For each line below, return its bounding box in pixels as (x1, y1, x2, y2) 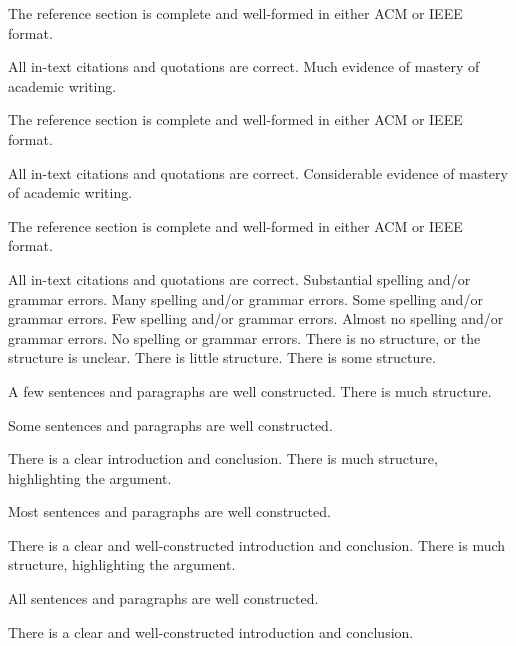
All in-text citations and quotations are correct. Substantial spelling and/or (8, 268, 471, 289)
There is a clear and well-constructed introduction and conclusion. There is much (8, 534, 506, 555)
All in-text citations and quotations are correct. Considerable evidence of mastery (8, 162, 508, 183)
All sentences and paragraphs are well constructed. (8, 588, 319, 609)
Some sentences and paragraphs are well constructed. (8, 414, 333, 435)
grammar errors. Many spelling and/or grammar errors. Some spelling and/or (8, 288, 483, 309)
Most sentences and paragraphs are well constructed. (8, 501, 331, 522)
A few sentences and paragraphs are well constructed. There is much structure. (8, 380, 492, 401)
